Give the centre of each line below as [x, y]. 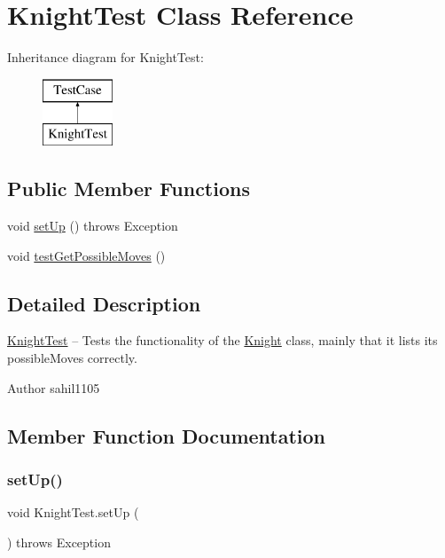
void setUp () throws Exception [93, 226]
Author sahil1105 [54, 387]
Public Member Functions [129, 189]
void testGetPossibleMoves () [86, 255]
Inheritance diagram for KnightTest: [105, 57]
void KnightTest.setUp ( [73, 512]
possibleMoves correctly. [72, 358]
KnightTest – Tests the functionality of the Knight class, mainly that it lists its [222, 340]
